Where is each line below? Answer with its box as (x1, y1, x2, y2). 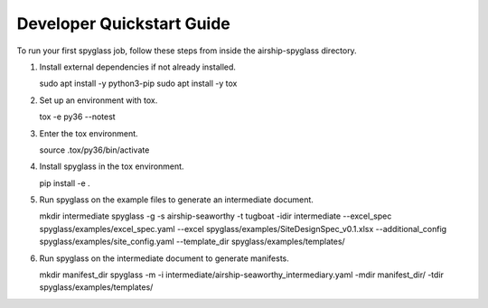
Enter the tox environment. (39, 127, 139, 139)
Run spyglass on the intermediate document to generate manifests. (39, 253, 289, 264)
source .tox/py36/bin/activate (39, 145, 150, 155)
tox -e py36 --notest (39, 111, 117, 122)
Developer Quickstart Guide (16, 14, 230, 33)
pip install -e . (39, 177, 90, 189)
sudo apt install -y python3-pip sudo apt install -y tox (39, 78, 238, 89)
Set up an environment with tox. (39, 95, 158, 106)
